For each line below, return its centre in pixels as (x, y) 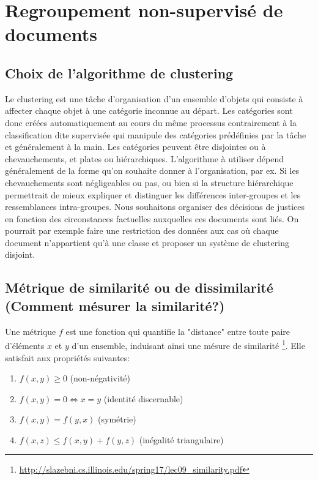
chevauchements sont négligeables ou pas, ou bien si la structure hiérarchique (149, 182)
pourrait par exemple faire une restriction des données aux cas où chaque (142, 231)
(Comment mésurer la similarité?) (115, 305)
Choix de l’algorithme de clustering (119, 73)
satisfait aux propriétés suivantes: (68, 357)
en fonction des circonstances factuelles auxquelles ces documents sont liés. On (152, 218)
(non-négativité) (100, 378)
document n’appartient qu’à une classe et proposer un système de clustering (147, 242)
